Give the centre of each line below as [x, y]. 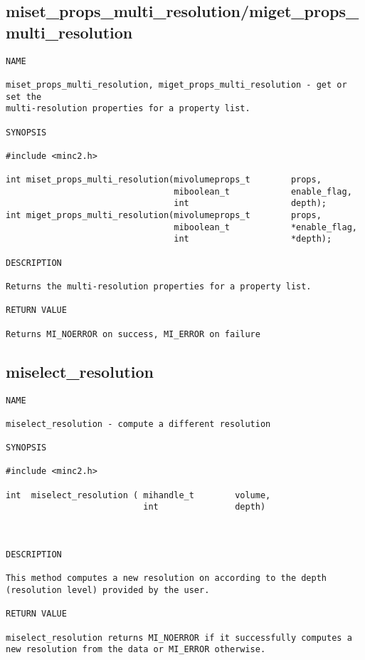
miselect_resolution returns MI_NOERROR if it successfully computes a [179, 638]
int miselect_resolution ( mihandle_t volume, [138, 495]
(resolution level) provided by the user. [108, 591]
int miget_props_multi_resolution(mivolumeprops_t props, [164, 216]
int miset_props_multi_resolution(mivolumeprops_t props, [164, 180]
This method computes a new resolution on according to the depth [166, 578]
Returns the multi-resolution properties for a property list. [159, 287]
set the [24, 97]
